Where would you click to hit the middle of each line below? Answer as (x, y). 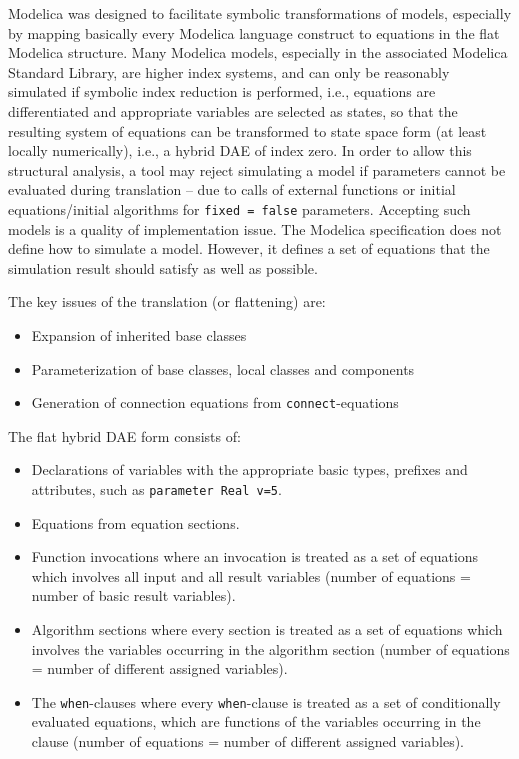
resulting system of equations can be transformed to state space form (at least (247, 130)
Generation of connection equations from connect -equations (215, 402)
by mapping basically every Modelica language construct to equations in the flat (254, 32)
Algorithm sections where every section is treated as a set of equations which (267, 629)
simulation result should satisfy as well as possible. (163, 267)
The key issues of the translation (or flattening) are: (167, 301)
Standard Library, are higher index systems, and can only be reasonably (229, 71)
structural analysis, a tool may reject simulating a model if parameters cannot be (257, 169)
